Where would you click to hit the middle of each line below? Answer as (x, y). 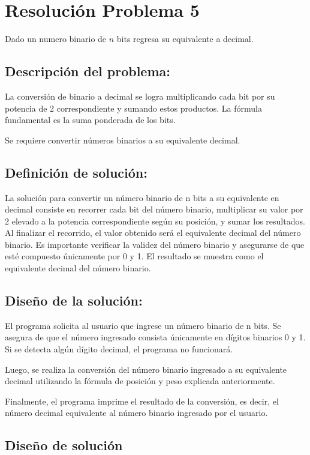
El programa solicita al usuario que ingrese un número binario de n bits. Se (143, 325)
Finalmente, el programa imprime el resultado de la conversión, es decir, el (142, 401)
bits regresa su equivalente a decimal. (185, 39)
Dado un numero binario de (56, 39)
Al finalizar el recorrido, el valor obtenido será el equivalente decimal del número (153, 233)
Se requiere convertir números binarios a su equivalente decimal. (123, 140)
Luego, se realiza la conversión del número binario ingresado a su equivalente (146, 369)
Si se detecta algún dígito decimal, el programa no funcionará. (119, 349)
